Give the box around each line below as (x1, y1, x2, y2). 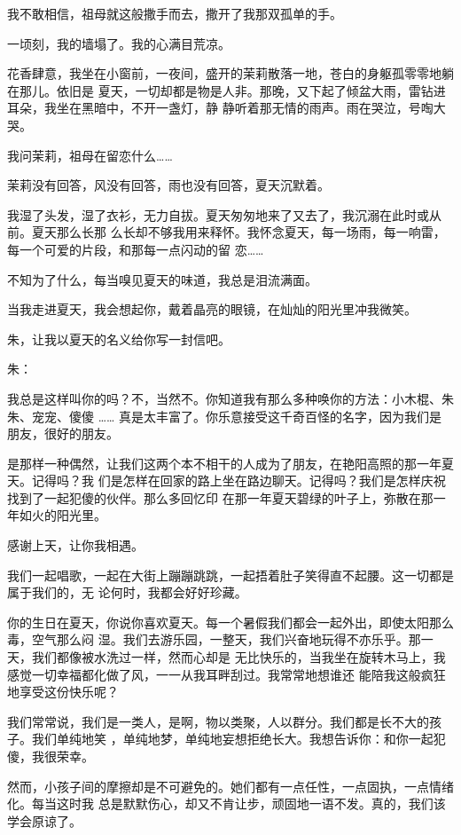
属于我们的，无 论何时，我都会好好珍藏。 (7, 583, 247, 602)
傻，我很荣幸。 (7, 747, 94, 765)
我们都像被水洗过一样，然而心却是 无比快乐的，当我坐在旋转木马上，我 (31, 648, 446, 666)
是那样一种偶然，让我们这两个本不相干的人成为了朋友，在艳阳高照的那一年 (7, 453, 441, 472)
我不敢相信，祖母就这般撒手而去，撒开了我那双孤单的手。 (7, 4, 342, 22)
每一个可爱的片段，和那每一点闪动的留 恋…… (7, 240, 264, 258)
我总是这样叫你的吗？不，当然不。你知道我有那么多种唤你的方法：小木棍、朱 (7, 389, 454, 407)
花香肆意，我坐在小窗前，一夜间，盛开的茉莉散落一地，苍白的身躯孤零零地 (7, 64, 441, 83)
